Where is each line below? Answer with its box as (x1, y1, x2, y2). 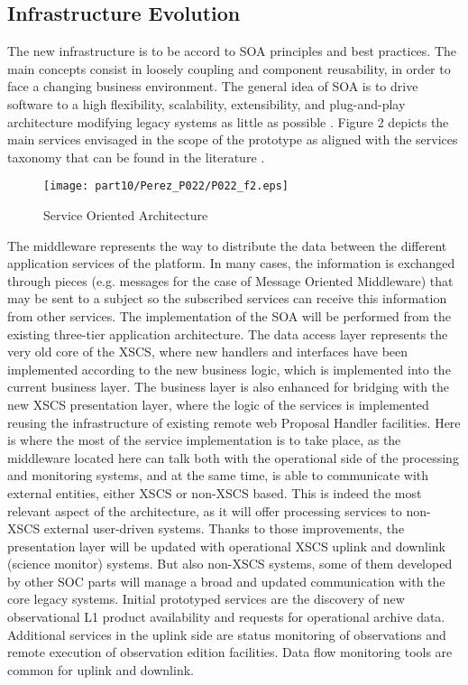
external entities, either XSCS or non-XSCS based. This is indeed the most (7, 483, 422, 502)
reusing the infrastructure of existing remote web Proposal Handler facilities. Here (7, 412, 461, 431)
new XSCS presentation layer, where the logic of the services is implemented (7, 394, 429, 413)
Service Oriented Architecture (43, 206, 208, 225)
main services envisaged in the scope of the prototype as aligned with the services (7, 130, 458, 149)
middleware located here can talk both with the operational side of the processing (7, 448, 459, 467)
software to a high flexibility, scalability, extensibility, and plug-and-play (7, 94, 406, 113)
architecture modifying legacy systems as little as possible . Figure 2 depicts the (7, 112, 449, 131)
